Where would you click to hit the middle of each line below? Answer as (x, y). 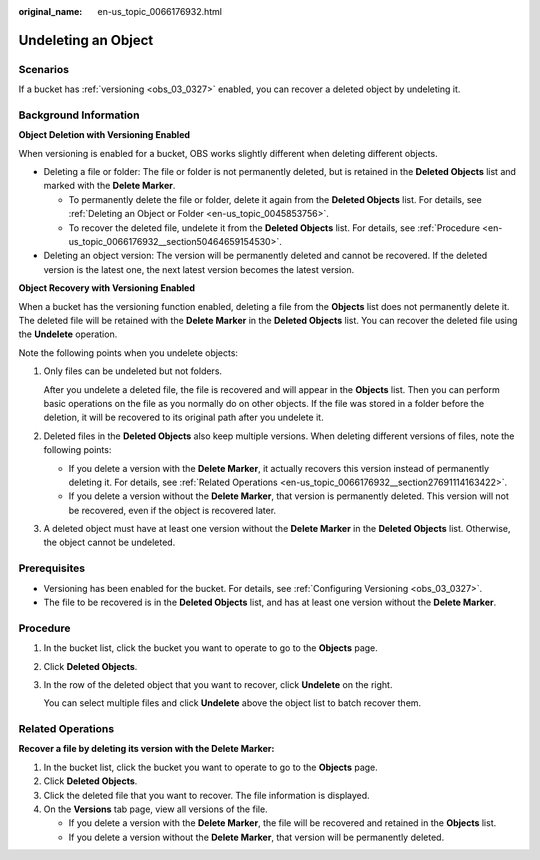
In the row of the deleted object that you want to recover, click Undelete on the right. (218, 684)
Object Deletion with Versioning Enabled (104, 135)
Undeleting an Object (86, 40)
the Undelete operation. (68, 334)
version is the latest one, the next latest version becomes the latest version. (199, 269)
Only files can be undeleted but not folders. (133, 371)
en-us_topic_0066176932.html (159, 11)
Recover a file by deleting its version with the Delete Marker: (146, 749)
